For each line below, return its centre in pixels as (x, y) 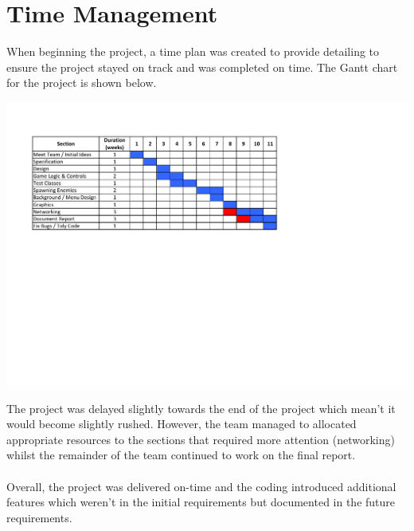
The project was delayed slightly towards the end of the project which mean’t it (201, 408)
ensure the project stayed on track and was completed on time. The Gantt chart (202, 67)
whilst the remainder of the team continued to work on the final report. (181, 455)
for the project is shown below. (82, 83)
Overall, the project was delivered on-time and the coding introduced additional (201, 486)
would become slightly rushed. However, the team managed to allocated (182, 424)
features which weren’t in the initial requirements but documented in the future (201, 502)
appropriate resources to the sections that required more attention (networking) (201, 439)
